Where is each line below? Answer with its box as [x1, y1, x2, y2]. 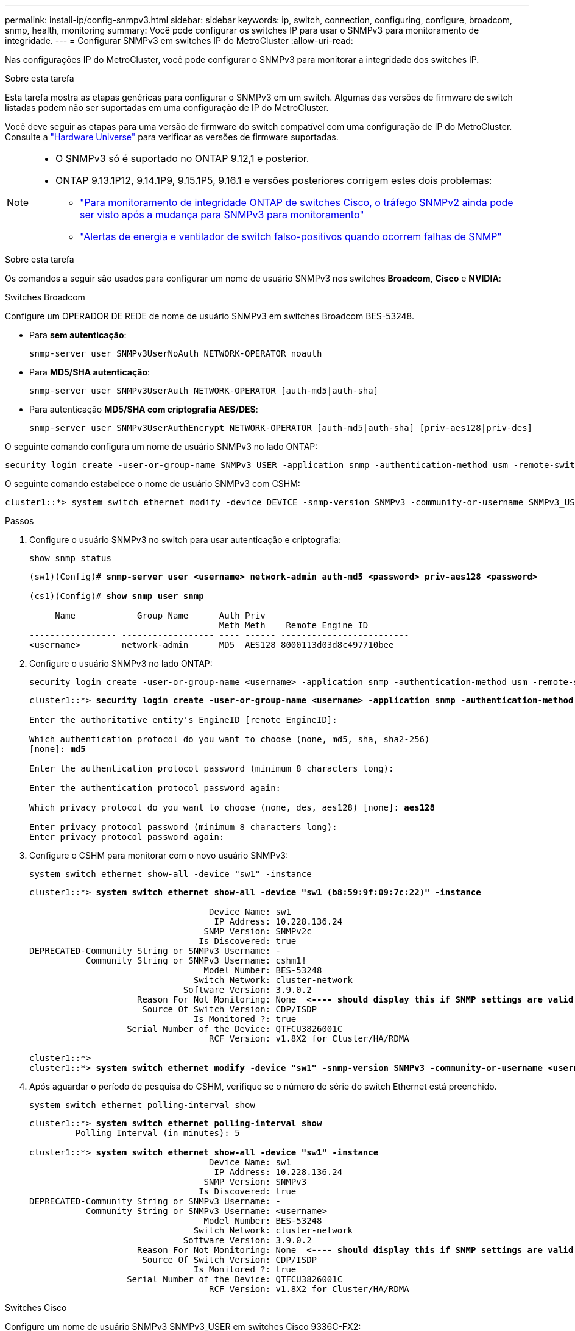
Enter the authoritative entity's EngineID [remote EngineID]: [29, 715, 337, 725]
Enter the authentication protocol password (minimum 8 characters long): [29, 764, 394, 773]
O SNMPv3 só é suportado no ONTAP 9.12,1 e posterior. [55, 152, 309, 165]
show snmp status [29, 553, 111, 563]
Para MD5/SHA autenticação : [29, 367, 150, 377]
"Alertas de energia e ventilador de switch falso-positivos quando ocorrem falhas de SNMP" [80, 230, 502, 243]
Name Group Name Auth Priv [55, 611, 266, 620]
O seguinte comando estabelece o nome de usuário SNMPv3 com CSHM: [5, 478, 300, 489]
